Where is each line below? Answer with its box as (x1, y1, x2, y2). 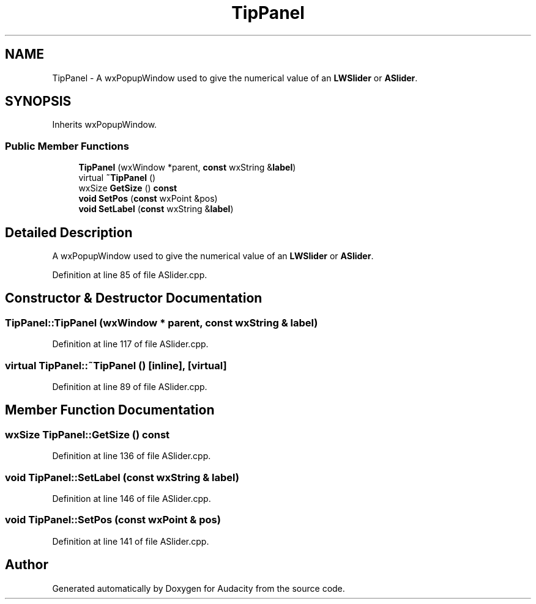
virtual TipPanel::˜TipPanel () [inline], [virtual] (5, 359, 227, 372)
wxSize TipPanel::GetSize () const (5, 428, 170, 441)
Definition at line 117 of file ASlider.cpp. (52, 339, 209, 350)
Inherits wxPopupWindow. (52, 119, 157, 130)
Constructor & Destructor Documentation (5, 290, 262, 306)
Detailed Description (5, 224, 133, 240)
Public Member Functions (5, 139, 129, 152)
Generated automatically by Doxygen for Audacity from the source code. (52, 583, 345, 594)
